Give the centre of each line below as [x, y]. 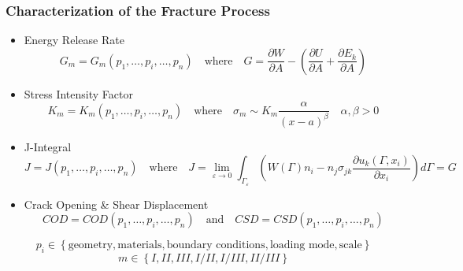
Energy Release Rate [74, 40]
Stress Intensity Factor [78, 93]
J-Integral [48, 146]
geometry [91, 245]
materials [140, 245]
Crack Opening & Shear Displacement [116, 204]
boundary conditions [216, 245]
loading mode [302, 245]
